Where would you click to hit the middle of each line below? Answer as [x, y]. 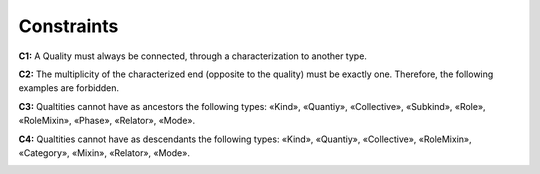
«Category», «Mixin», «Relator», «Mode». [104, 152]
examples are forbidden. [69, 88]
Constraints [68, 26]
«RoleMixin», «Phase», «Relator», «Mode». [107, 121]
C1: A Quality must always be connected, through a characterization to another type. [192, 56]
